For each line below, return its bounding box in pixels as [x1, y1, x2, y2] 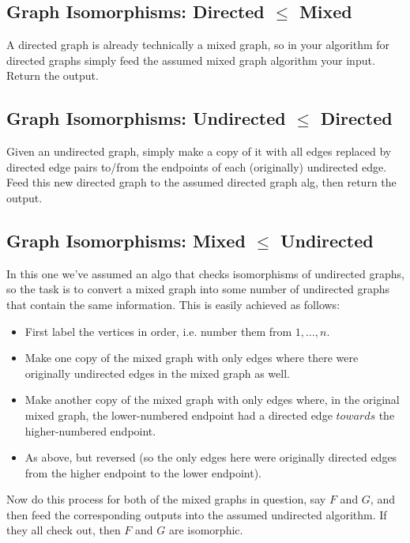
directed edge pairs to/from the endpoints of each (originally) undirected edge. [6, 158, 387, 175]
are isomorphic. [168, 522, 243, 538]
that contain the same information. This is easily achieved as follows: [6, 296, 340, 312]
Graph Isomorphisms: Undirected [6, 106, 286, 130]
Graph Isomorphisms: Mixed [6, 228, 246, 252]
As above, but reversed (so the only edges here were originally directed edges [24, 449, 397, 466]
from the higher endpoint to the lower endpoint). [24, 464, 262, 481]
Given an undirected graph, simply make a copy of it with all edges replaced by [6, 143, 392, 160]
